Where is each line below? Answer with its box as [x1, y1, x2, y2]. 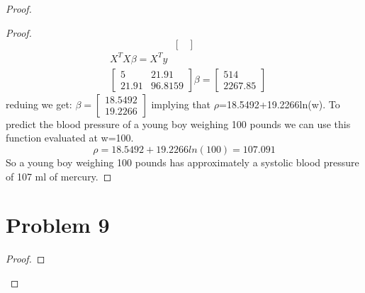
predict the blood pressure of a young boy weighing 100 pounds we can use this [6, 116, 351, 131]
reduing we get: [6, 96, 72, 111]
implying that [151, 96, 211, 111]
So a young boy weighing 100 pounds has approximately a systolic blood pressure [6, 154, 359, 169]
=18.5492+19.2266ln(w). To [218, 96, 340, 111]
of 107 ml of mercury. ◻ [6, 168, 112, 183]
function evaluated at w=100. [6, 130, 134, 145]
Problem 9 [6, 210, 110, 239]
